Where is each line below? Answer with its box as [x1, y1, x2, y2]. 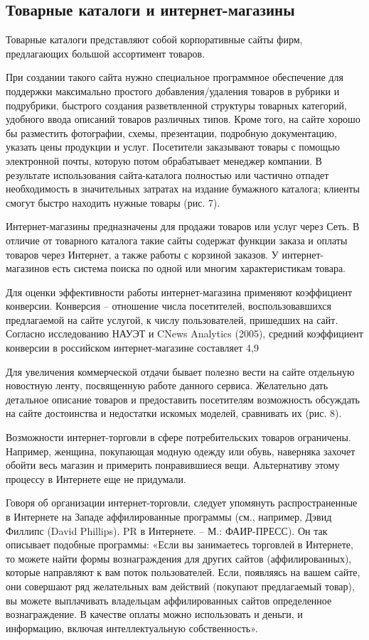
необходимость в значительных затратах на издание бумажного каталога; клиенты [6, 181, 360, 196]
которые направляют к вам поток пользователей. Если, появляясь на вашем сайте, [6, 565, 360, 580]
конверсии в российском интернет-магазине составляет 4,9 [6, 340, 259, 355]
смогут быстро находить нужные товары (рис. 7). [6, 195, 220, 210]
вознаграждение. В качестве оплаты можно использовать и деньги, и [6, 607, 303, 622]
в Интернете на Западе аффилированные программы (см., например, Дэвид [6, 509, 332, 524]
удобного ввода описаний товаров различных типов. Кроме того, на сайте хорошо [6, 112, 360, 126]
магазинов [6, 261, 50, 276]
